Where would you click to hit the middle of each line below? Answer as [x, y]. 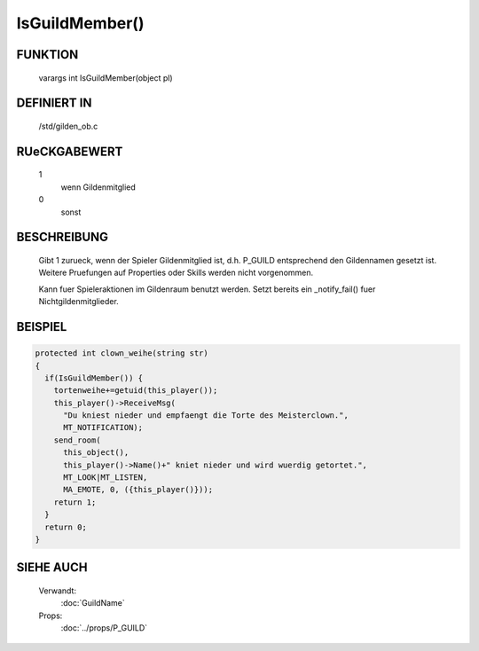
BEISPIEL [42, 327]
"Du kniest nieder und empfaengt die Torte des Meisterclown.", [206, 416]
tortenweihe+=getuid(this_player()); [136, 391]
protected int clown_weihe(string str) [122, 353]
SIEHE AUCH [52, 568]
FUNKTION [47, 55]
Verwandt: [58, 591]
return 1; [75, 502]
